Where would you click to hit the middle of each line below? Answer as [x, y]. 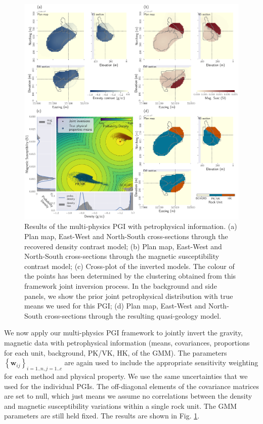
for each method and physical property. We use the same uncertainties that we [126, 376]
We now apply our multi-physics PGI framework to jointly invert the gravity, [124, 333]
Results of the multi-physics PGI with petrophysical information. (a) [131, 226]
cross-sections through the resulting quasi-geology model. [133, 315]
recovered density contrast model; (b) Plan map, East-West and [123, 246]
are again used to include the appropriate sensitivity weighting [161, 362]
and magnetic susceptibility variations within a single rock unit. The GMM [121, 406]
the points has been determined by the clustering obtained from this [130, 276]
